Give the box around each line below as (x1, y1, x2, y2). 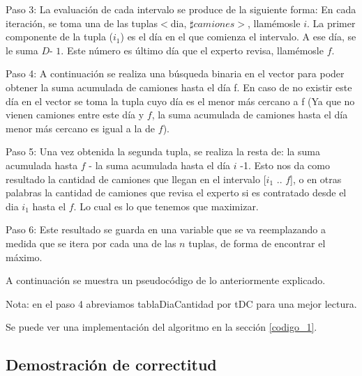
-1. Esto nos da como (240, 157, 330, 172)
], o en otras (290, 171, 342, 186)
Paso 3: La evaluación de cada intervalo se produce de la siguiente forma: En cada (6, 2, 356, 16)
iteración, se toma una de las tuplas (6, 15, 158, 30)
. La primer (306, 15, 356, 30)
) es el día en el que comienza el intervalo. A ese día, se (120, 29, 356, 44)
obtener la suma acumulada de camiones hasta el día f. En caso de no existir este (6, 79, 352, 94)
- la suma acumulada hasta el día (89, 157, 231, 172)
